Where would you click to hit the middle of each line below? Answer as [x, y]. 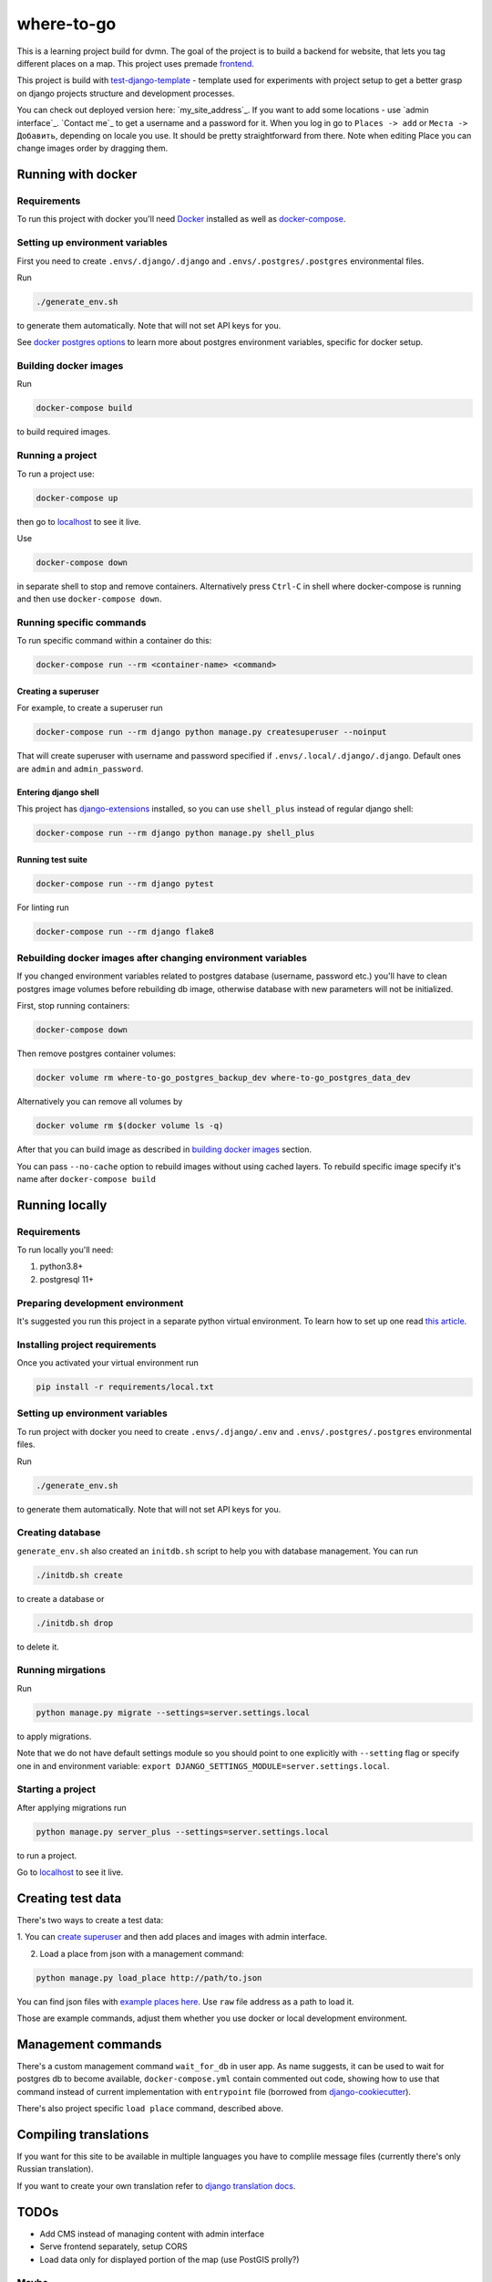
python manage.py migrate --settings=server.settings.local [173, 1712]
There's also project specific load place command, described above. [150, 2109]
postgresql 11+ [67, 1279]
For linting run [43, 907]
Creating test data [69, 1898]
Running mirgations [61, 1670]
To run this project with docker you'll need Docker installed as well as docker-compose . [181, 219]
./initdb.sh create [79, 1575]
